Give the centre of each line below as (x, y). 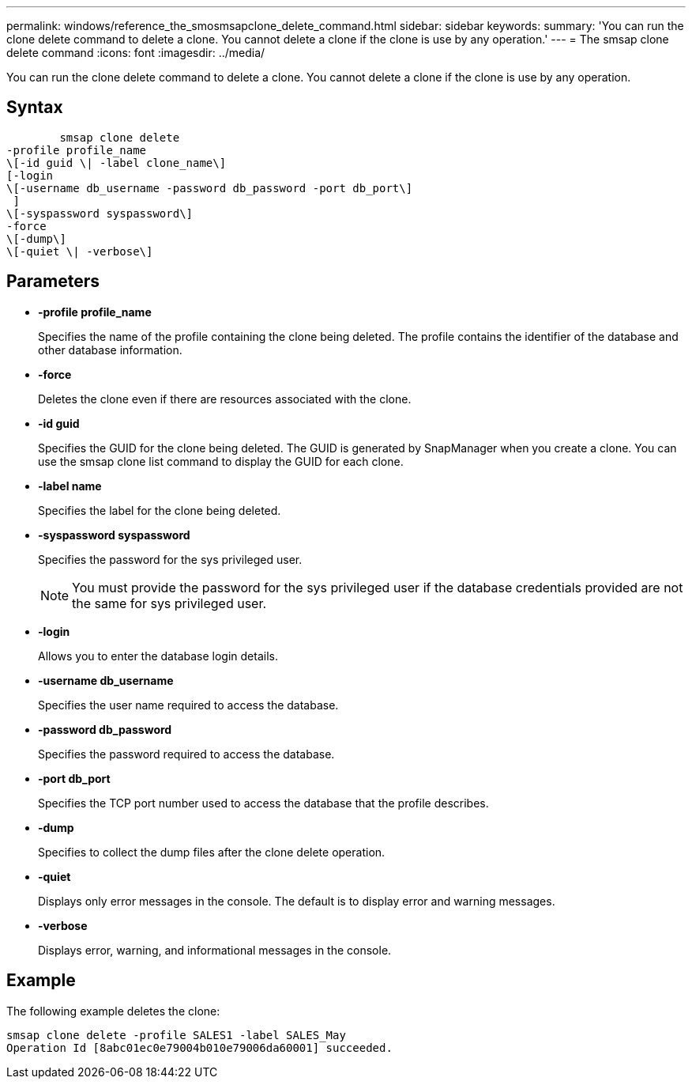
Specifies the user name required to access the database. (188, 705)
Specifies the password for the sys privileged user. (170, 559)
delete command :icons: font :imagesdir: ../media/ (136, 53)
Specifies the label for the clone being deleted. (160, 510)
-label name (70, 486)
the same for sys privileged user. (169, 603)
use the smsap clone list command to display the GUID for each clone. (221, 461)
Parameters (53, 282)
